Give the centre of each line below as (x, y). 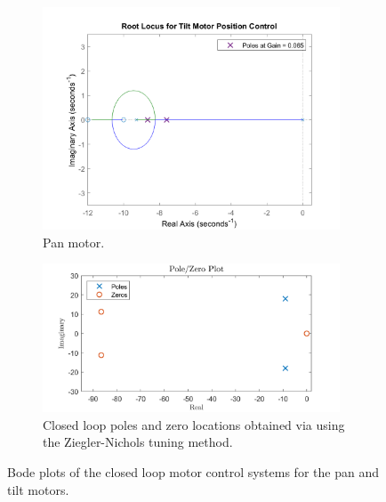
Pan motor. (74, 242)
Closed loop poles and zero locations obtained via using (194, 424)
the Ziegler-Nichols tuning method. (138, 442)
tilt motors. (38, 489)
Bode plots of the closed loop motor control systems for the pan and (193, 472)
